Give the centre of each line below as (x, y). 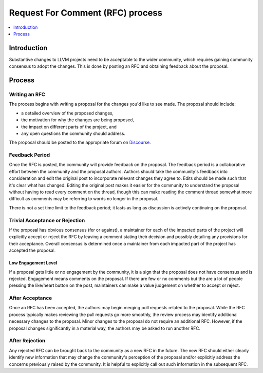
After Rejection (27, 341)
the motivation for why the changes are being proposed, (78, 120)
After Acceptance (30, 298)
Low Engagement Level (33, 263)
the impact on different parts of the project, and (69, 127)
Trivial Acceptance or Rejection (47, 220)
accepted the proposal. (32, 250)
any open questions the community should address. (73, 133)
